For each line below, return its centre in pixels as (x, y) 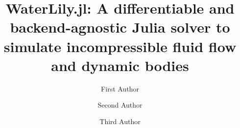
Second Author (120, 105)
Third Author (120, 121)
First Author (120, 88)
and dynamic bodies (120, 65)
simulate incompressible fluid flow (120, 46)
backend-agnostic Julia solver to (120, 27)
